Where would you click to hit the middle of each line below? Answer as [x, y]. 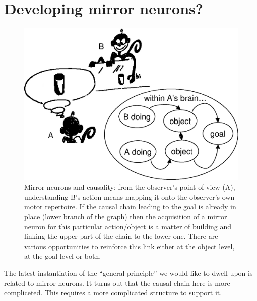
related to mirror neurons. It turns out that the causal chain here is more [117, 283]
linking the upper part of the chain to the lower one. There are [121, 236]
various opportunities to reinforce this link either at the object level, [130, 246]
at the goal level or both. [63, 256]
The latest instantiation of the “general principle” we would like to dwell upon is [128, 273]
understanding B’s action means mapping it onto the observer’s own [130, 196]
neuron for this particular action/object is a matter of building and [128, 226]
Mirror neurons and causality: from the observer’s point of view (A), [130, 187]
